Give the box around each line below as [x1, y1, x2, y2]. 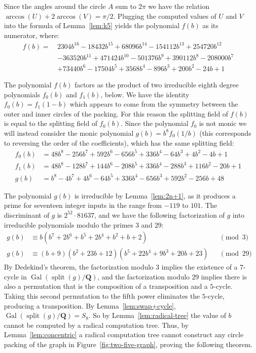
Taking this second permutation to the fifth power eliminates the [4, 290, 200, 301]
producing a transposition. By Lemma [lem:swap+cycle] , [4, 300, 176, 311]
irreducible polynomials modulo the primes [4, 219, 134, 230]
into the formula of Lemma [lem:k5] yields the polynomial [4, 20, 180, 31]
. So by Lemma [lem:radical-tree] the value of [88, 310, 226, 320]
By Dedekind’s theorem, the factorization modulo [4, 262, 154, 272]
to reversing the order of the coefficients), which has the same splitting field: [4, 137, 234, 148]
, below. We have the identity [100, 89, 189, 99]
